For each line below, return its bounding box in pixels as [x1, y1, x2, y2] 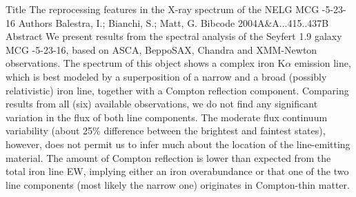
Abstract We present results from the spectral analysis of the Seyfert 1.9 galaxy [6, 29, 342, 43]
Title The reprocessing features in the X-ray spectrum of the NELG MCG [6, 2, 319, 16]
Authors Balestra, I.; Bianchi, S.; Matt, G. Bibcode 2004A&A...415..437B [18, 15, 329, 30]
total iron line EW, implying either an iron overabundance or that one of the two [6, 164, 349, 178]
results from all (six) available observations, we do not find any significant [6, 96, 318, 111]
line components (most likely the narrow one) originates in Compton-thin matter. [6, 177, 350, 191]
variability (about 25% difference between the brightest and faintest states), [6, 123, 326, 138]
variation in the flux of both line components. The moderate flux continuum [6, 110, 328, 124]
